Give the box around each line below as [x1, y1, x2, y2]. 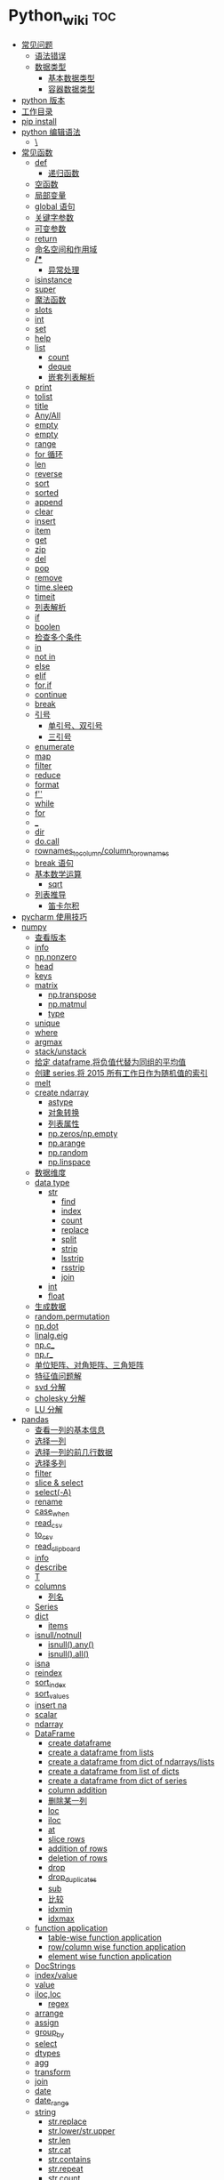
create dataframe [47, 1738, 112, 1749]
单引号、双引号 [47, 720, 103, 730]
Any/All [34, 410, 61, 421]
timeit [34, 591, 55, 601]
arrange [34, 2007, 64, 2018]
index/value [34, 1969, 77, 1980]
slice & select [34, 1477, 84, 1488]
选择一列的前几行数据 [34, 1447, 113, 1458]
